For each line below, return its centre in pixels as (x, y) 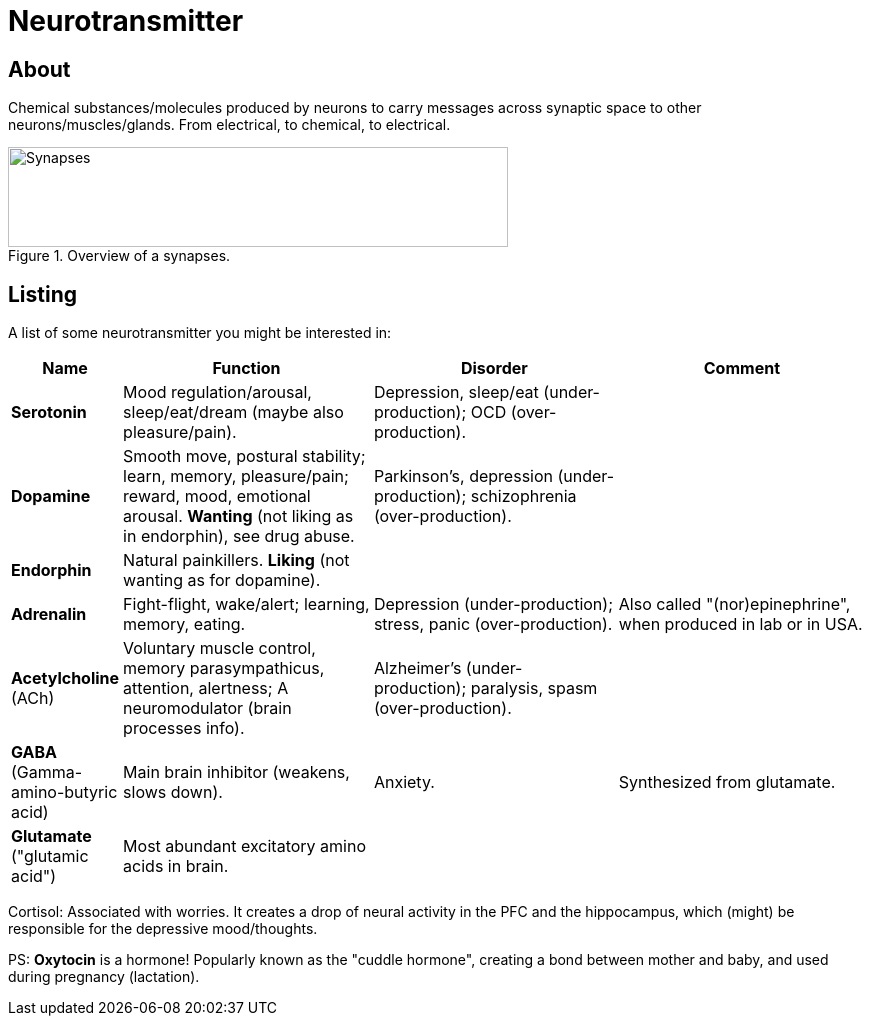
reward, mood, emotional (217, 496)
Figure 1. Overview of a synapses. (119, 256)
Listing (43, 294)
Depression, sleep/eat (456, 392)
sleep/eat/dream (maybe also (233, 412)
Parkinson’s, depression (463, 476)
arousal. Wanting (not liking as (238, 516)
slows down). (173, 792)
